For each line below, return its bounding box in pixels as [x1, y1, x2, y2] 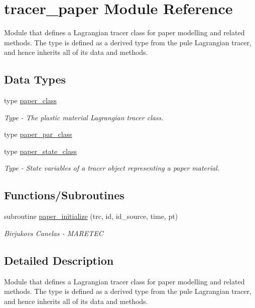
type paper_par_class [4, 129, 72, 139]
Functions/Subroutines [4, 187, 124, 203]
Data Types [4, 71, 66, 87]
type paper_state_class [4, 145, 77, 156]
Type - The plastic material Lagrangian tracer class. [4, 112, 164, 122]
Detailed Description [4, 252, 114, 268]
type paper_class [4, 95, 57, 106]
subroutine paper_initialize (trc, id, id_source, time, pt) [4, 211, 178, 221]
